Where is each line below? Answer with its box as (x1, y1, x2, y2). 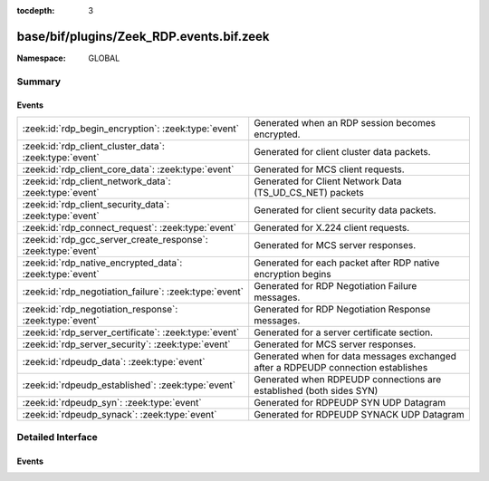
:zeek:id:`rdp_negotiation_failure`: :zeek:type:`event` (22, 285, 244, 298)
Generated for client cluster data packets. (254, 145, 431, 158)
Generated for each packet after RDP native (254, 256, 440, 269)
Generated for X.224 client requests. (254, 221, 410, 234)
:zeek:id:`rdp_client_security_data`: (22, 197, 170, 210)
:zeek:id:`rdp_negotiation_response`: (22, 303, 178, 315)
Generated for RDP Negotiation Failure (254, 279, 417, 292)
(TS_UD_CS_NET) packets (254, 186, 364, 198)
